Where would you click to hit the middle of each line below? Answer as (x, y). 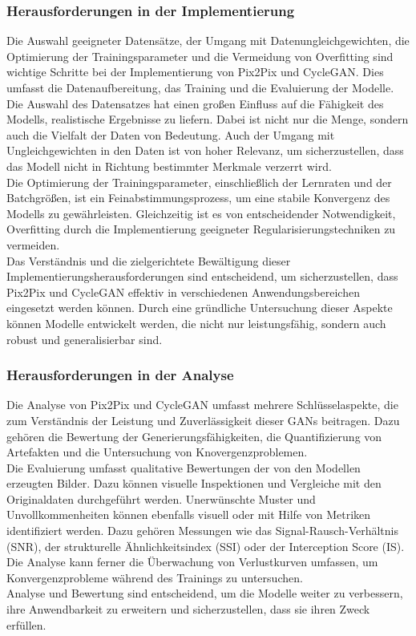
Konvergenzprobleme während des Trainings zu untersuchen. (155, 577)
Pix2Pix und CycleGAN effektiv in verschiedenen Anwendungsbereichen (183, 292)
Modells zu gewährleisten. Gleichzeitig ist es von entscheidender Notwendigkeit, (201, 213)
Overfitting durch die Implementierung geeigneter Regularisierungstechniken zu (201, 229)
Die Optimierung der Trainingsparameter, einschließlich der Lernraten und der (199, 182)
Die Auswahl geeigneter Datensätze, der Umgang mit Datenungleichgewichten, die (208, 41)
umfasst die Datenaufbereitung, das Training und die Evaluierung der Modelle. (200, 87)
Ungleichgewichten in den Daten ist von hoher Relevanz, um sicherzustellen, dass (205, 150)
